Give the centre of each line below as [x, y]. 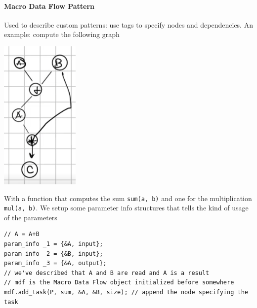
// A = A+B [22, 234]
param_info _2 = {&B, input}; [54, 254]
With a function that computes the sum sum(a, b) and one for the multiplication [128, 198]
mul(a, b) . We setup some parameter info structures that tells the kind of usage [126, 208]
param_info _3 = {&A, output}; [55, 263]
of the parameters [31, 217]
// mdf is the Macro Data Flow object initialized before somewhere [119, 283]
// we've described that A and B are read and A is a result [107, 273]
